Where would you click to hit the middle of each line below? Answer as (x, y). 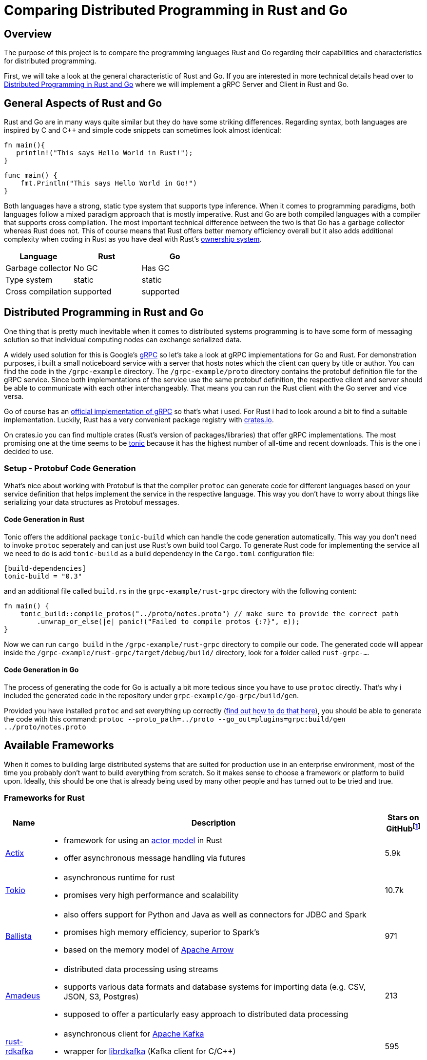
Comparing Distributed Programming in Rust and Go (176, 10)
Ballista (19, 936)
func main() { (31, 176)
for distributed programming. (50, 61)
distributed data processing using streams (141, 969)
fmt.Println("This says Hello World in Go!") (109, 183)
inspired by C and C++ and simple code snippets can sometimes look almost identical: (143, 130)
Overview (28, 34)
